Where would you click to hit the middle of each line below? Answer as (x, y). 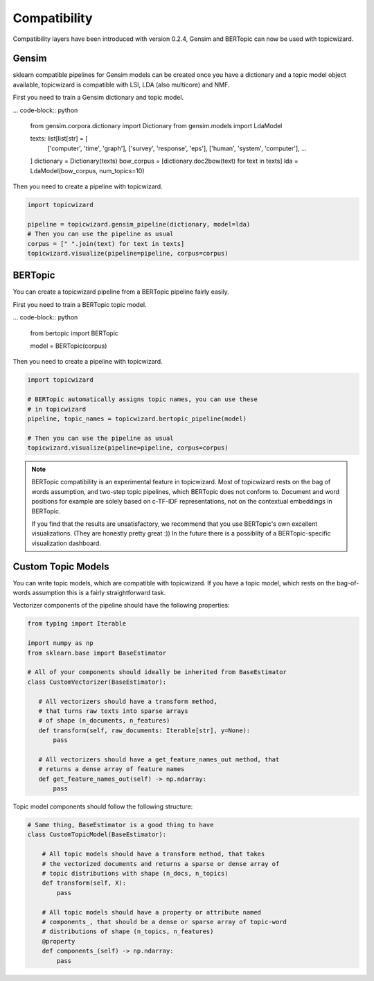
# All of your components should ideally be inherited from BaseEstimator (157, 672)
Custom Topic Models (61, 566)
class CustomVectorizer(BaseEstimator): (97, 682)
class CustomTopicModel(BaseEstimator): (97, 834)
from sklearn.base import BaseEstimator (97, 653)
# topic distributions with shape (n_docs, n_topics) (135, 874)
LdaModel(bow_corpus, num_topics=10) (87, 170)
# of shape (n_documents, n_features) (104, 721)
